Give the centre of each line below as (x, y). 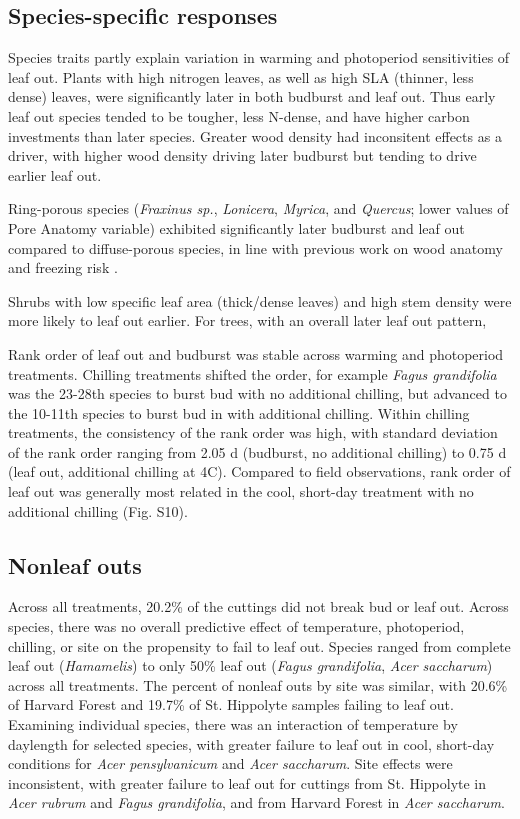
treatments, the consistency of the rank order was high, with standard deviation (253, 432)
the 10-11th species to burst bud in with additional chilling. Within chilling (239, 412)
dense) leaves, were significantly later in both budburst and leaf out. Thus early (252, 96)
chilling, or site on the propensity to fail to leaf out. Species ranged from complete (259, 645)
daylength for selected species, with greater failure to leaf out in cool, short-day (251, 743)
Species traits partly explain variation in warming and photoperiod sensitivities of (259, 57)
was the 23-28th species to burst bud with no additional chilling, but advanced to (257, 393)
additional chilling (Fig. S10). (98, 510)
